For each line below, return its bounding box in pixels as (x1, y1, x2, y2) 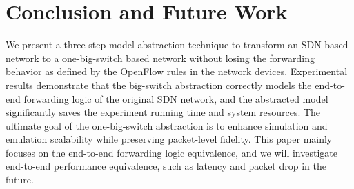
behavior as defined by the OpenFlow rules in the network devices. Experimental (6, 64, 348, 79)
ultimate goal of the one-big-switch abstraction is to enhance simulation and (6, 118, 328, 132)
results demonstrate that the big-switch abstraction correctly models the (6, 77, 312, 92)
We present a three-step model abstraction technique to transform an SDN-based (6, 37, 348, 52)
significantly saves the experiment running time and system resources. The (6, 105, 321, 119)
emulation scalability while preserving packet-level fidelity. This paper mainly (6, 132, 333, 146)
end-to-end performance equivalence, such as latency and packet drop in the (6, 159, 326, 173)
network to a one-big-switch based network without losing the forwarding (6, 50, 315, 65)
